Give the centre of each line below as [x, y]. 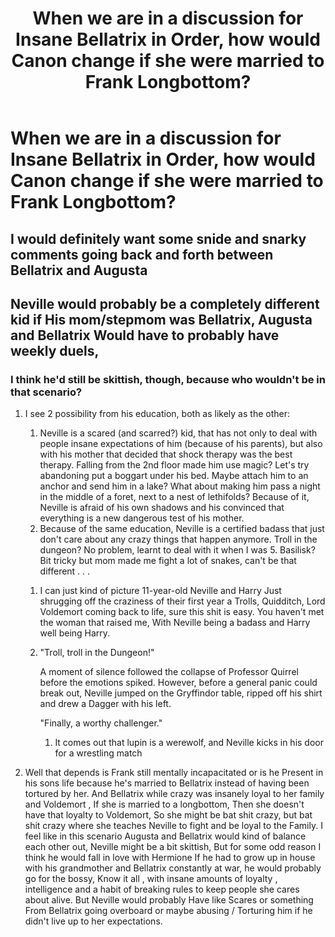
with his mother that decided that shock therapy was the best [166, 454]
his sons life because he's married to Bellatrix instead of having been [167, 783]
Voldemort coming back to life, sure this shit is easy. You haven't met [182, 612]
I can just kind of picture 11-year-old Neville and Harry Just [160, 591]
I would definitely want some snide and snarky [158, 238]
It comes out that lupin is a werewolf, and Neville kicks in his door [189, 743]
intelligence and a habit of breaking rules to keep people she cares [162, 889]
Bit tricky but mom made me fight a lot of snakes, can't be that [168, 561]
